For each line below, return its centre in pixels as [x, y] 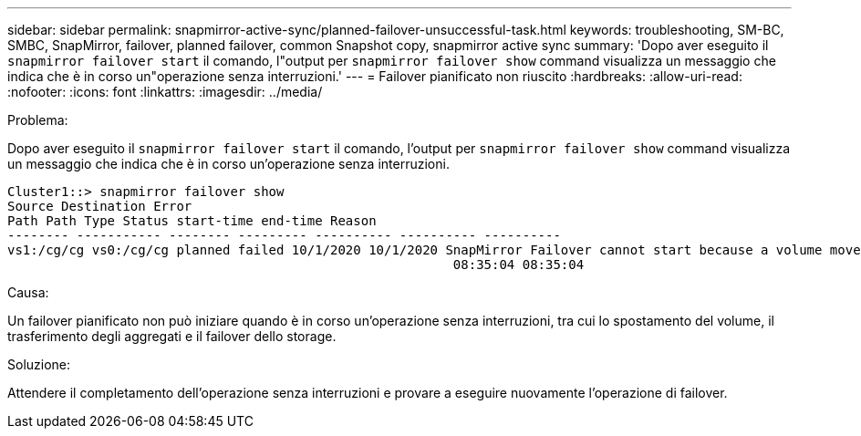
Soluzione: [39, 364]
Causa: [28, 292]
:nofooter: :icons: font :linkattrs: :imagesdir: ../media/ [165, 92]
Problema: [38, 120]
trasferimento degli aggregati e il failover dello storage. [172, 336]
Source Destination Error [100, 206]
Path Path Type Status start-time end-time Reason [192, 221]
